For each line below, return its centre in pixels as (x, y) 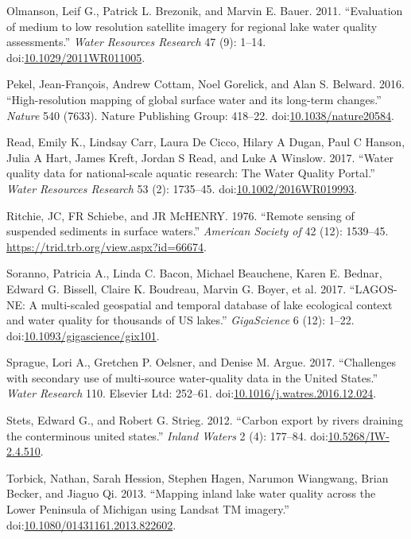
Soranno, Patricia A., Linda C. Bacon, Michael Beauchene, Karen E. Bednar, (194, 273)
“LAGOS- (373, 288)
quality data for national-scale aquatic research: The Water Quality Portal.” (191, 173)
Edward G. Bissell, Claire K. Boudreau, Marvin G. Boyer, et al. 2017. (176, 288)
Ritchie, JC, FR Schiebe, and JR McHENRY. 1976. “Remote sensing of (180, 215)
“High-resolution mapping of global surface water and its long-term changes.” (194, 99)
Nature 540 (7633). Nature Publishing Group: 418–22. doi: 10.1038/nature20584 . (201, 115)
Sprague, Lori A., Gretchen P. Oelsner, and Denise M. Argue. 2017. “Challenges (201, 362)
